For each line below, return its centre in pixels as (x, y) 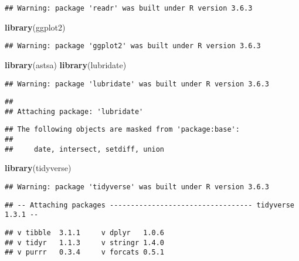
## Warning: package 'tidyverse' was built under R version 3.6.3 (137, 187)
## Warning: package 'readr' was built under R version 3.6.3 (129, 8)
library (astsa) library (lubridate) (66, 64)
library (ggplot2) (35, 27)
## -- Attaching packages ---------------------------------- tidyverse (149, 205)
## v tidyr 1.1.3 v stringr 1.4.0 (85, 242)
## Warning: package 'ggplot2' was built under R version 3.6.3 (133, 46)
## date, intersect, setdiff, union (85, 149)
